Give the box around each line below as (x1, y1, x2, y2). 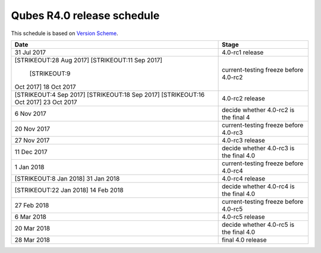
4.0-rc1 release (222, 48, 264, 56)
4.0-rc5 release (222, 213, 265, 221)
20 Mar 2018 (14, 224, 51, 232)
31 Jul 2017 (14, 48, 46, 56)
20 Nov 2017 (14, 125, 51, 133)
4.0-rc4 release (222, 174, 266, 182)
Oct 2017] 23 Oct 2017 (14, 98, 77, 106)
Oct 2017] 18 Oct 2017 (14, 83, 77, 91)
